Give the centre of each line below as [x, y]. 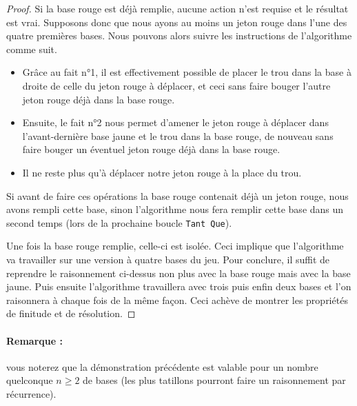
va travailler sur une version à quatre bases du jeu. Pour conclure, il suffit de [168, 259]
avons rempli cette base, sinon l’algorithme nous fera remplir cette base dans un [175, 209]
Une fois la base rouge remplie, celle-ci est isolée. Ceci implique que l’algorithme [175, 246]
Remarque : [34, 340]
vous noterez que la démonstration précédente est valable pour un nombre [162, 366]
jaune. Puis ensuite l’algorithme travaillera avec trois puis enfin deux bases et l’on [179, 286]
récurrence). [31, 393]
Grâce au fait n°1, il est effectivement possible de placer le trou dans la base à [187, 72]
